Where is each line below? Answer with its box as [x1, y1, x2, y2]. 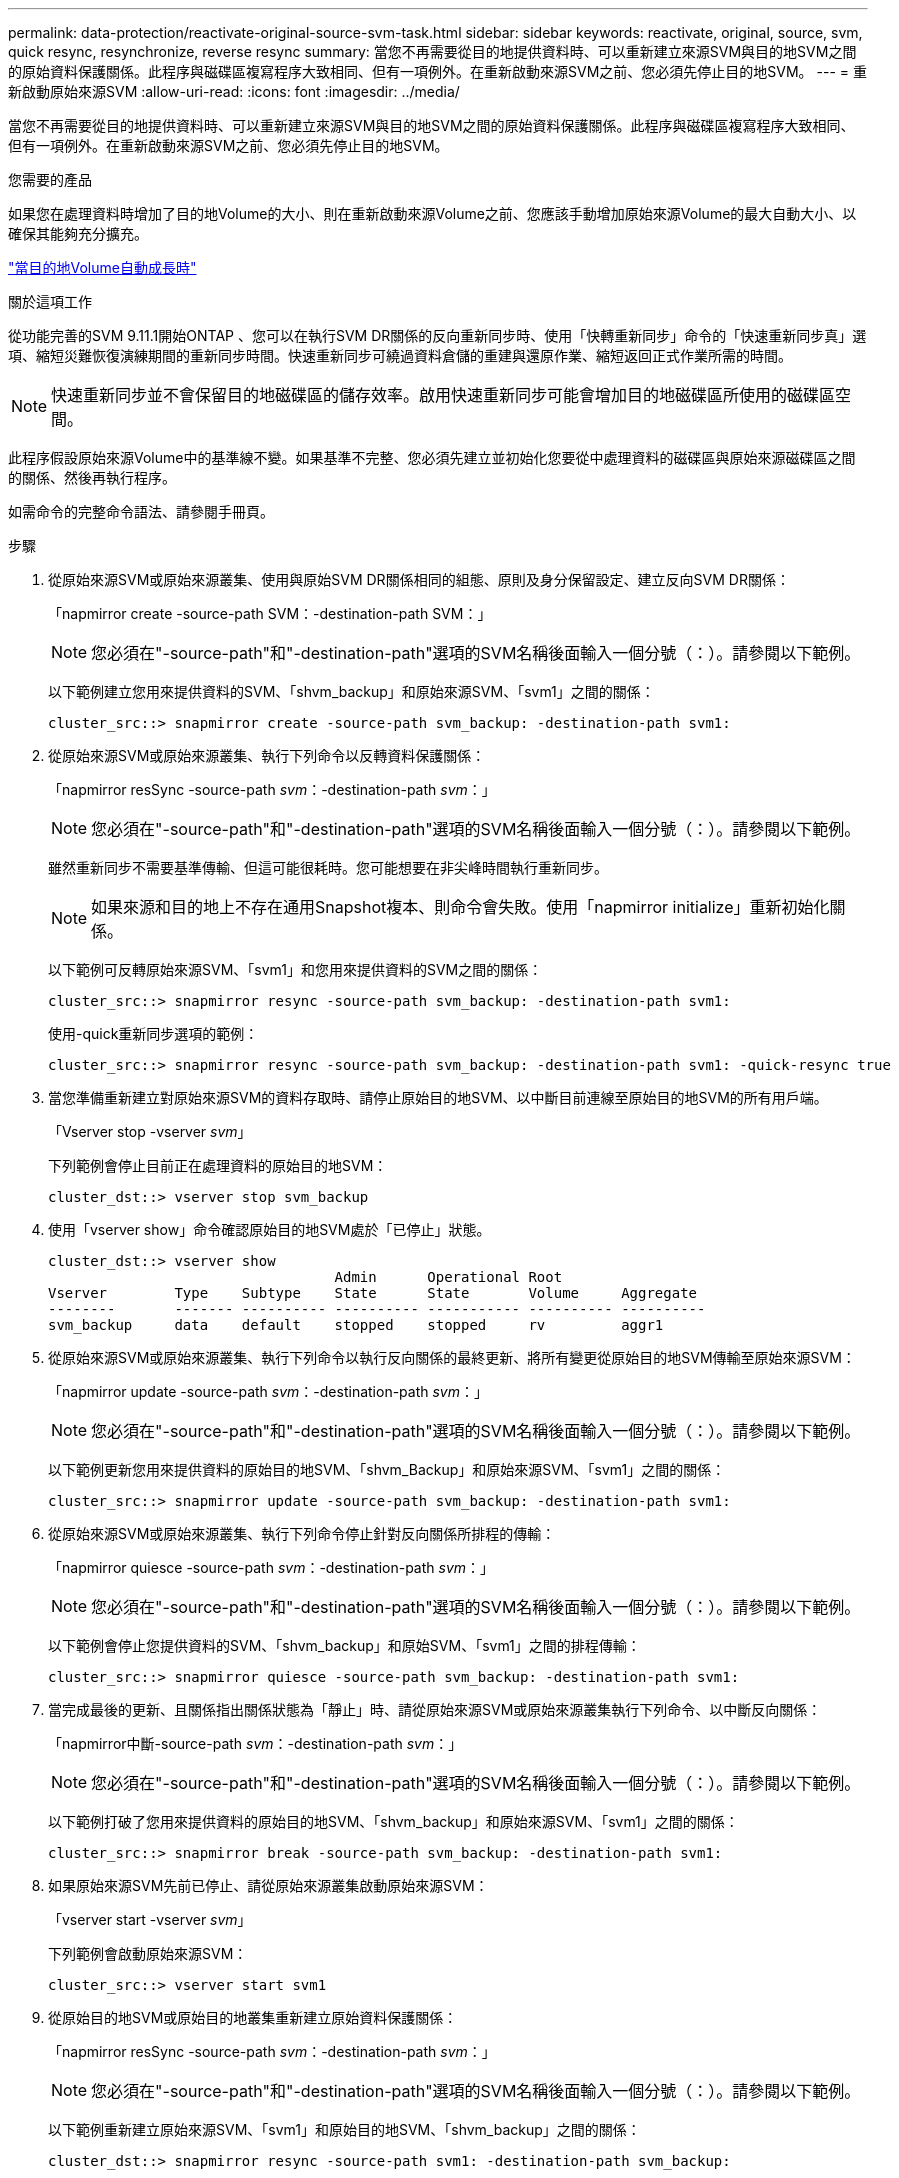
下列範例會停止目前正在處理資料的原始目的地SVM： [48, 1157, 388, 1174]
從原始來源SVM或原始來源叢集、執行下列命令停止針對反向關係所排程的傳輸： [48, 1525, 556, 1542]
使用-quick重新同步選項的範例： [48, 1025, 259, 1042]
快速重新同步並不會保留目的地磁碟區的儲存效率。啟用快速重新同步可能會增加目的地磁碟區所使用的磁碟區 [51, 385, 836, 405]
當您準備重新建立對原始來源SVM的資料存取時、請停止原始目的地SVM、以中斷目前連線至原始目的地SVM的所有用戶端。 [48, 1089, 828, 1106]
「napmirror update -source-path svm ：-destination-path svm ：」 [48, 1383, 488, 1400]
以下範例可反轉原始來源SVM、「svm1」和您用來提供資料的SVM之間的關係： [48, 961, 543, 978]
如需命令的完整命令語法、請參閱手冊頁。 [8, 503, 274, 520]
